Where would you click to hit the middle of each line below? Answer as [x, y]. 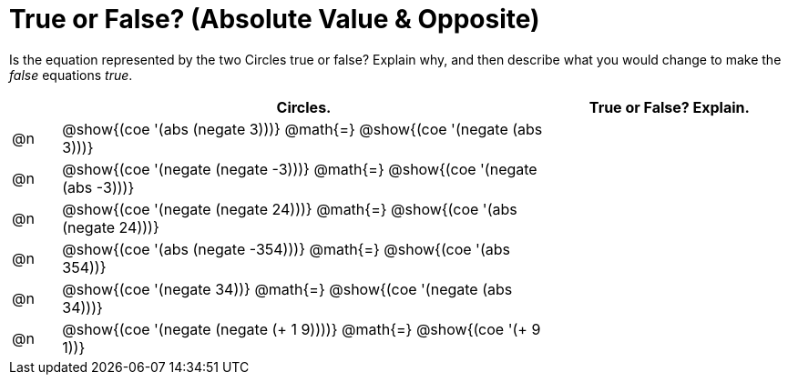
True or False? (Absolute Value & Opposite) [275, 19]
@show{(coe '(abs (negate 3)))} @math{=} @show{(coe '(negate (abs [302, 129]
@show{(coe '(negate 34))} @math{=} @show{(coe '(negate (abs [287, 289]
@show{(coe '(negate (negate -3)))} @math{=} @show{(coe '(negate [300, 169]
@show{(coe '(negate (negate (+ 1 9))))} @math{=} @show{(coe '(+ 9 [302, 329]
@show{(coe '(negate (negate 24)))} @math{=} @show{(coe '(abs [290, 209]
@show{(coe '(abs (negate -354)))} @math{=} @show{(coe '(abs [286, 249]
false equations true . [71, 75]
